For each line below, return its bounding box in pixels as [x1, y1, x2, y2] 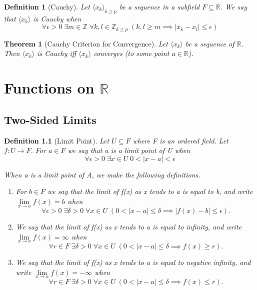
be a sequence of [185, 38, 234, 48]
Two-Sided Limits [4, 111, 96, 127]
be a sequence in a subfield [119, 1, 200, 11]
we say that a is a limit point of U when [67, 145, 190, 155]
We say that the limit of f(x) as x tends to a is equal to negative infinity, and [15, 257, 251, 267]
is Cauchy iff [37, 48, 76, 58]
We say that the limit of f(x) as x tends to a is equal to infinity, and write [15, 221, 241, 232]
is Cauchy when [33, 13, 81, 23]
